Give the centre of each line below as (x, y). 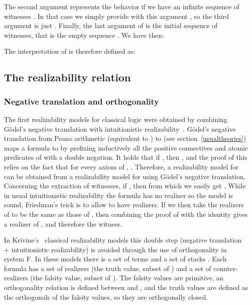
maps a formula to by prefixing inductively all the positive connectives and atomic (126, 147)
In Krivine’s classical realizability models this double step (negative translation (123, 240)
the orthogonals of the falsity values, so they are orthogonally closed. (106, 297)
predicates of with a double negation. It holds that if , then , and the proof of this (126, 157)
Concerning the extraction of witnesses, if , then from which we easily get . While (125, 186)
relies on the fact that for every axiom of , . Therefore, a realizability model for (121, 166)
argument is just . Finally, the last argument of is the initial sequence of (111, 25)
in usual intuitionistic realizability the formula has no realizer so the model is (118, 195)
